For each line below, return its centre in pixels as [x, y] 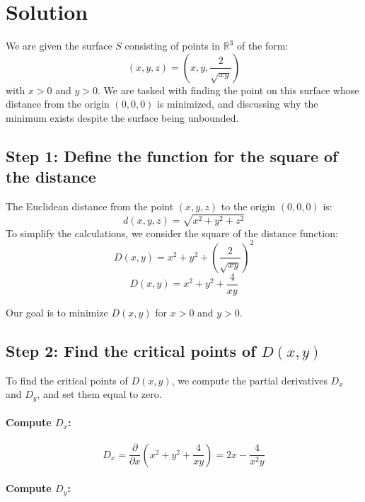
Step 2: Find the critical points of [131, 351]
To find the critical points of [67, 380]
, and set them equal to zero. [99, 394]
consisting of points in [172, 46]
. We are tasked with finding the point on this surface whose [228, 90]
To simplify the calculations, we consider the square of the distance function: [172, 233]
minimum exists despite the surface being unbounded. [122, 117]
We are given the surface [59, 46]
